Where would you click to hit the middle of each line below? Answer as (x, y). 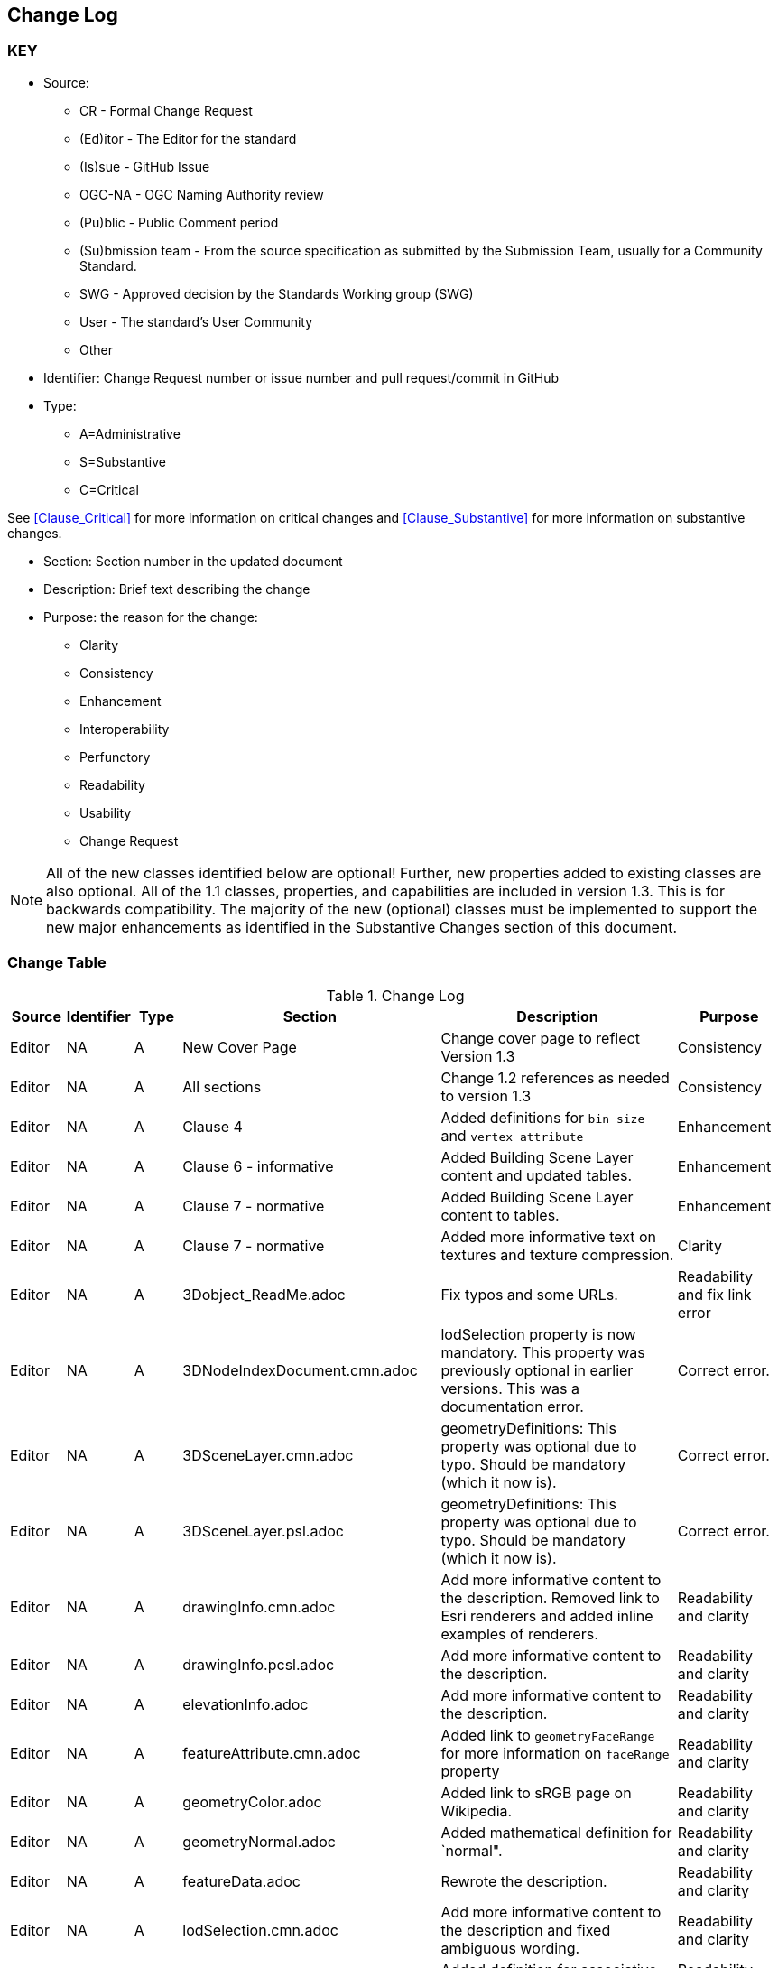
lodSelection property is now (538, 1334)
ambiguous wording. (510, 1948)
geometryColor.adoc (252, 1801)
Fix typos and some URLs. (529, 1294)
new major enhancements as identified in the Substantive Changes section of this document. (362, 927)
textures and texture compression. (557, 1254)
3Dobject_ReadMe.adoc (264, 1294)
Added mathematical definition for (556, 1832)
